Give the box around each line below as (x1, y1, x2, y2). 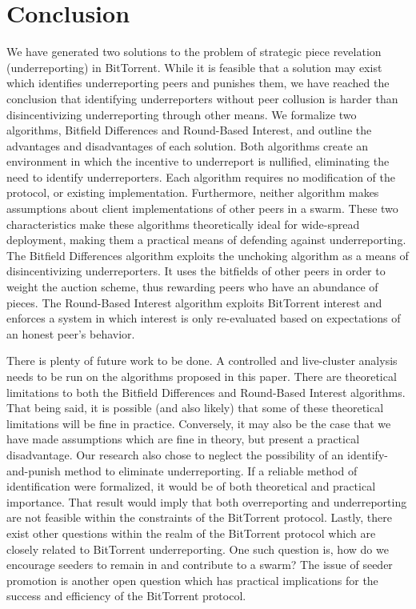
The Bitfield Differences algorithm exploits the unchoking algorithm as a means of (6, 246, 409, 263)
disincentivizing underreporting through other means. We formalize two (6, 106, 357, 122)
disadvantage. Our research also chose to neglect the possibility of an (6, 446, 344, 463)
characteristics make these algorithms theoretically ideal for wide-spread (6, 215, 360, 232)
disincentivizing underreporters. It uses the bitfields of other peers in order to (6, 262, 386, 279)
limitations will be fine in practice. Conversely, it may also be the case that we (6, 415, 391, 431)
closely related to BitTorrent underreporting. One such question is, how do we (6, 540, 389, 557)
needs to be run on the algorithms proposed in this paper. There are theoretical (6, 368, 397, 384)
